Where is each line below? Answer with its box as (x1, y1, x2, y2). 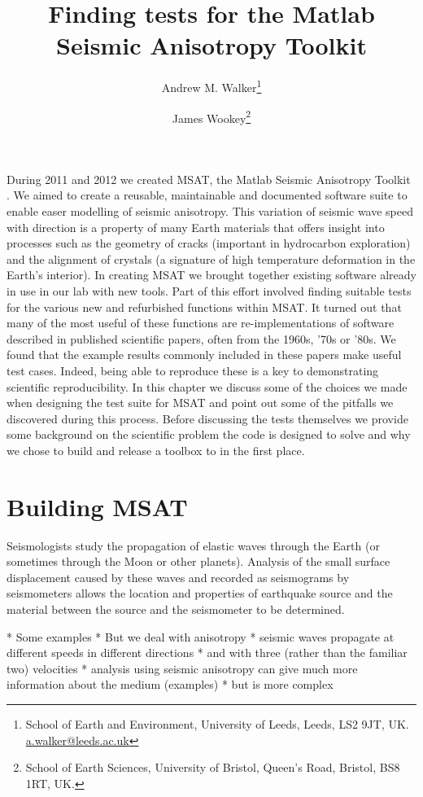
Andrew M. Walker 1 (161, 77, 262, 95)
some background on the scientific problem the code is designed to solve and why (7, 426, 411, 443)
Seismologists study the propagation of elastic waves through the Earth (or (7, 536, 380, 554)
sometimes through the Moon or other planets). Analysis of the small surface (7, 553, 390, 570)
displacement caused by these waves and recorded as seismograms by (7, 568, 350, 585)
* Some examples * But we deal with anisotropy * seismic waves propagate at (7, 628, 395, 645)
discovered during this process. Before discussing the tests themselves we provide (7, 409, 408, 427)
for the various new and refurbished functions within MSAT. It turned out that (7, 298, 402, 315)
